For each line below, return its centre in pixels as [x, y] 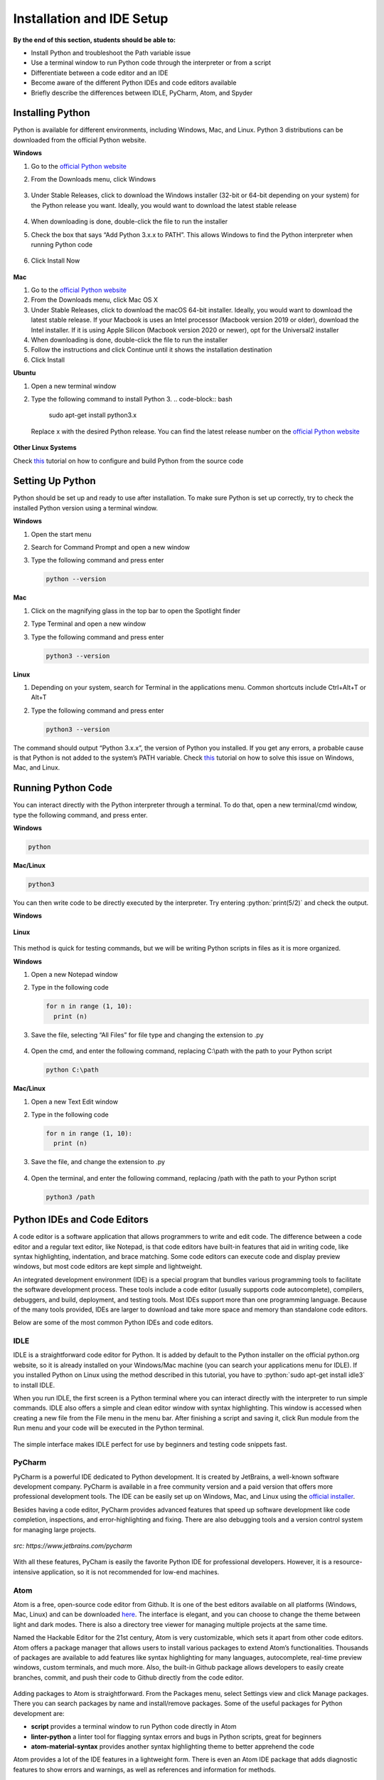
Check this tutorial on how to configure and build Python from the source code [128, 461]
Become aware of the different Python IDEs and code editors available [134, 83]
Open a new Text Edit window [75, 1101]
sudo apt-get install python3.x [93, 415]
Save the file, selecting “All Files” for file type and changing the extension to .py [147, 1035]
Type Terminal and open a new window [89, 624]
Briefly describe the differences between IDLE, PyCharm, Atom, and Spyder [142, 93]
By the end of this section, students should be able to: [94, 40]
